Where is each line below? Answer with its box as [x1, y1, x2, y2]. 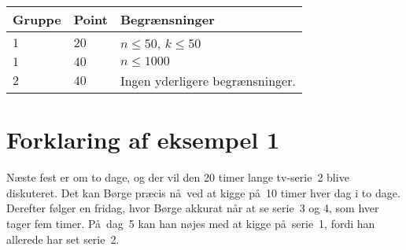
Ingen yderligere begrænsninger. [120, 72, 296, 90]
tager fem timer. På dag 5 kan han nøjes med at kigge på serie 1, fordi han [6, 215, 375, 231]
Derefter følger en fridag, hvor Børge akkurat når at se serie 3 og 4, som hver [6, 200, 379, 216]
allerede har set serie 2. [6, 230, 120, 247]
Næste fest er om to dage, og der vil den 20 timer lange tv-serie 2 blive [6, 169, 349, 186]
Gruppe [13, 10, 61, 28]
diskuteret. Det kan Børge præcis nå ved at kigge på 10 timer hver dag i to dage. [6, 184, 400, 200]
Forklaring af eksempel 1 [6, 123, 280, 156]
